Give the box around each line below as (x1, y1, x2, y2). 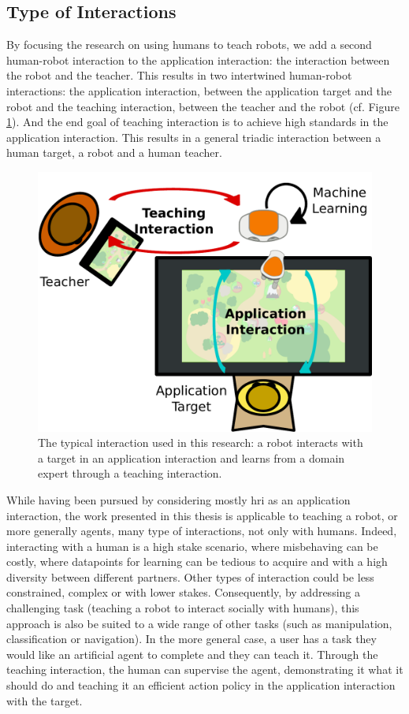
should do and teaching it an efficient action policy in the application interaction (6, 677, 396, 694)
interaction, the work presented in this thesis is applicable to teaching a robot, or (6, 507, 398, 523)
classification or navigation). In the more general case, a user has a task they (6, 630, 377, 647)
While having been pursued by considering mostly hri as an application (6, 491, 351, 508)
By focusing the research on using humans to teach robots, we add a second (6, 36, 372, 53)
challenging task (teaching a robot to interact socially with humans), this (6, 600, 359, 616)
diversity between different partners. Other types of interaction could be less (6, 568, 374, 585)
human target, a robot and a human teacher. (6, 144, 222, 161)
